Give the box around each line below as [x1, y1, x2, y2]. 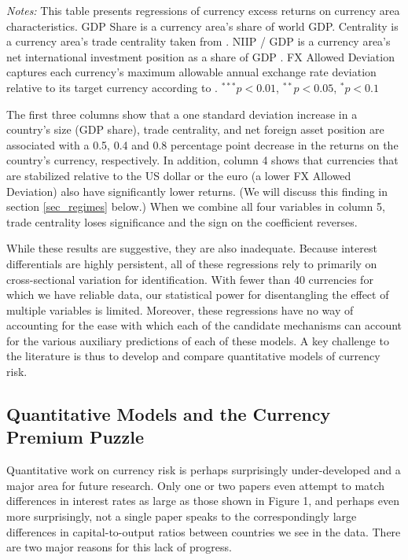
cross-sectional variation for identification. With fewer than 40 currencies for [6, 271, 373, 287]
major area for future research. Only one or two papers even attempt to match [6, 477, 385, 493]
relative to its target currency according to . [6, 79, 218, 95]
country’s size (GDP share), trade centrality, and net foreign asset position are [6, 121, 384, 138]
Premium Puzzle [6, 425, 145, 449]
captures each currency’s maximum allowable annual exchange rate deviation [6, 64, 377, 80]
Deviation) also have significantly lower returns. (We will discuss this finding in [6, 182, 388, 199]
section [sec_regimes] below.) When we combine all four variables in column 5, [6, 198, 385, 215]
